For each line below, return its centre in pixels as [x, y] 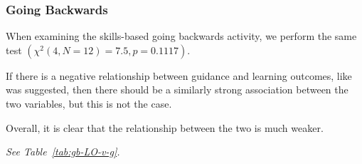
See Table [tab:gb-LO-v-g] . [63, 152]
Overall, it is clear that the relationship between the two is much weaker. [165, 127]
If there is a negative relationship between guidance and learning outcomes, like [179, 75]
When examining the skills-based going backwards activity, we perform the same [181, 36]
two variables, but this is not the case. [89, 103]
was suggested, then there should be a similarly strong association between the [177, 89]
